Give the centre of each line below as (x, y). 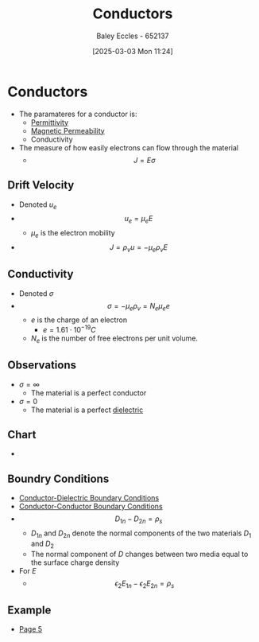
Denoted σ (36, 293)
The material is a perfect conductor (89, 393)
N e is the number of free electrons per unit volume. (114, 339)
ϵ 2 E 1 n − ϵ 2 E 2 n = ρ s (145, 584)
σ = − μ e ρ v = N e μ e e (139, 307)
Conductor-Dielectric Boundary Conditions (89, 498)
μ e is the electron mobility (73, 234)
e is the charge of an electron (79, 320)
